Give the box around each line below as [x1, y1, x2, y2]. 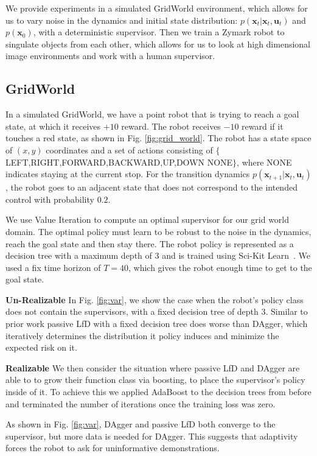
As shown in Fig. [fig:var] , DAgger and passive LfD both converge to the [5, 418, 276, 430]
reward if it [242, 119, 284, 132]
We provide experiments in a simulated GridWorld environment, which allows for [5, 2, 308, 14]
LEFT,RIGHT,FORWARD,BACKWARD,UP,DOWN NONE [5, 155, 233, 168]
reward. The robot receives [121, 119, 221, 132]
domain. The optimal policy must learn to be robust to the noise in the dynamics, [5, 225, 312, 237]
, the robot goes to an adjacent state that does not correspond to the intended [5, 181, 298, 194]
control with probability [5, 192, 94, 205]
